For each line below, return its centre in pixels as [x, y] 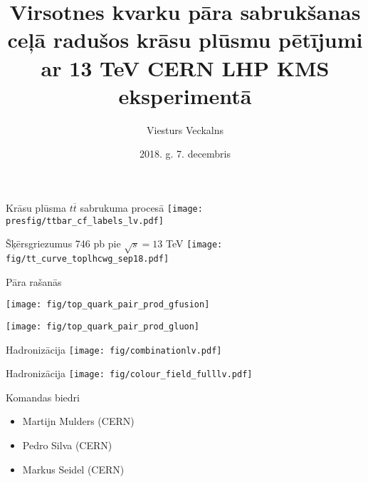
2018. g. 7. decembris [185, 154]
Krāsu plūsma [36, 207]
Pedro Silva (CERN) [67, 445]
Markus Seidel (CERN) [73, 469]
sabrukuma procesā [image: [141, 207]
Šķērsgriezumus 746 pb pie [63, 243]
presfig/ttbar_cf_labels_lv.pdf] [85, 221]
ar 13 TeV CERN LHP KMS [185, 67]
